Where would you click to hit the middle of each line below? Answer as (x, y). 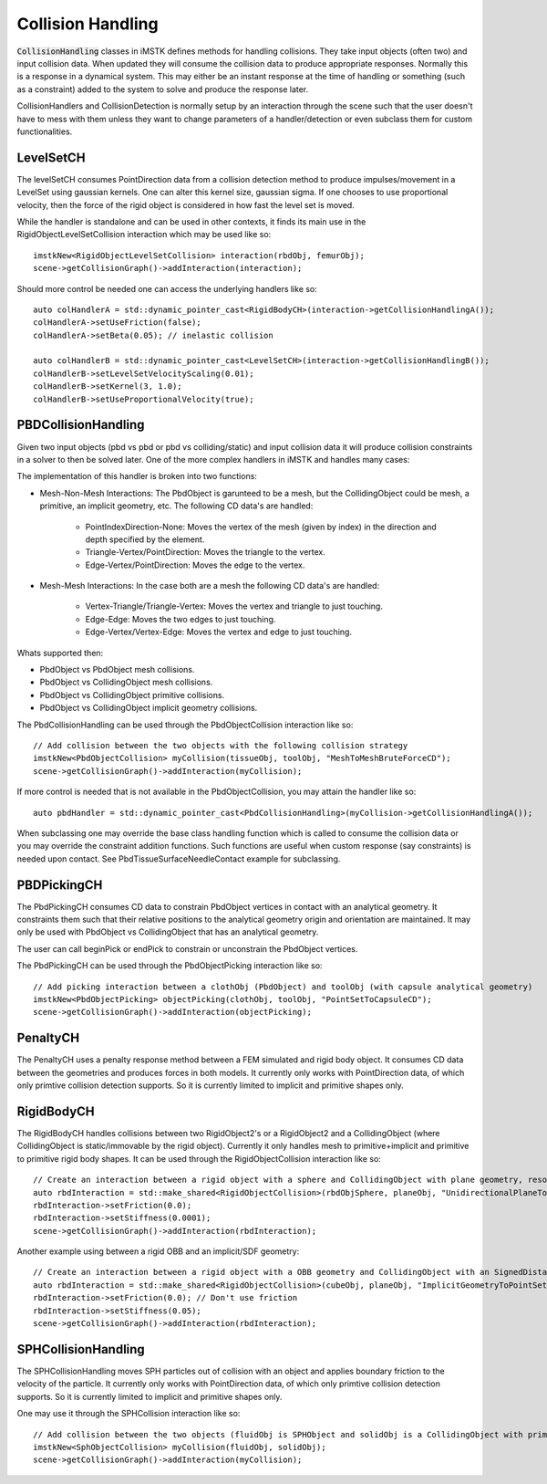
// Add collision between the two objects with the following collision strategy (221, 745)
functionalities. (45, 131)
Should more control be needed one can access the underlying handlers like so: (167, 288)
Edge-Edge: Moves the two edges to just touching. (181, 619)
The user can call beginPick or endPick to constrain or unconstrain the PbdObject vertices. (187, 948)
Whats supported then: (60, 653)
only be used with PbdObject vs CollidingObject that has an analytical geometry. (168, 932)
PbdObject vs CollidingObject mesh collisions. (126, 682)
